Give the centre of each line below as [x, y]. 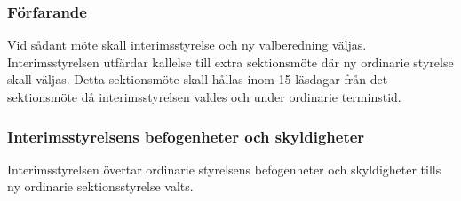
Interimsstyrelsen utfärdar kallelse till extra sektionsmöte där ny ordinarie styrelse [230, 62]
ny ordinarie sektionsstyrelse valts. [100, 186]
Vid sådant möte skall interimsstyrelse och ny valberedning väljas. [187, 45]
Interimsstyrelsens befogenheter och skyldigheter [186, 136]
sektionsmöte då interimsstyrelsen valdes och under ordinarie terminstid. [204, 97]
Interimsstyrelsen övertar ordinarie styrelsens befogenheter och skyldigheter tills [224, 169]
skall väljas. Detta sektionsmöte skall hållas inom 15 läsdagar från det [198, 79]
